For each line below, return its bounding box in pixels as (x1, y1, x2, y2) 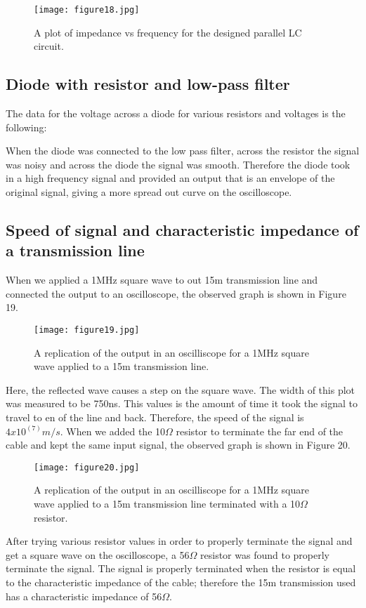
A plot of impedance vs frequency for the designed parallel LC (34, 25, 302, 39)
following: (6, 119, 47, 134)
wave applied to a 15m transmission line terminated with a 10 (34, 496, 301, 511)
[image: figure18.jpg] (34, 5, 140, 15)
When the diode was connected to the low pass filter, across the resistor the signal (6, 143, 360, 158)
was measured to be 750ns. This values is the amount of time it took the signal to (6, 396, 358, 411)
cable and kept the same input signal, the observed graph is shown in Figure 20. (6, 437, 351, 452)
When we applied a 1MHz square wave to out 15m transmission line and (6, 272, 318, 287)
